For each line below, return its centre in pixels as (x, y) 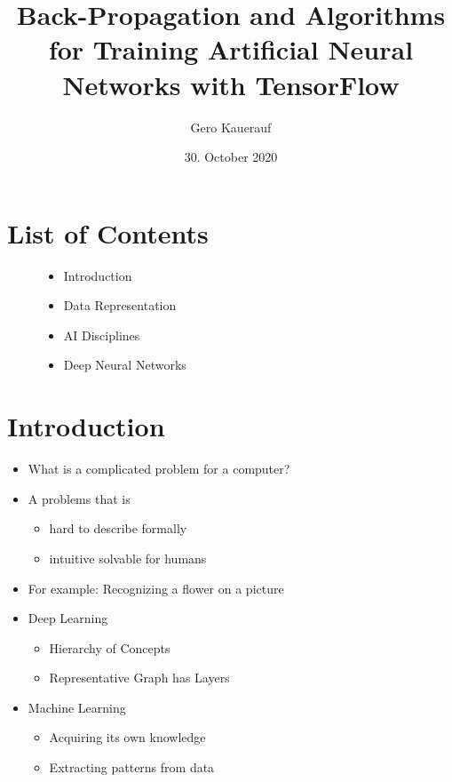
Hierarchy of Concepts (110, 647)
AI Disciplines (102, 335)
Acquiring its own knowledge (127, 737)
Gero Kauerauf (231, 127)
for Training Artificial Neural (231, 49)
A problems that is (79, 498)
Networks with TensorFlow (231, 84)
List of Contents (108, 232)
